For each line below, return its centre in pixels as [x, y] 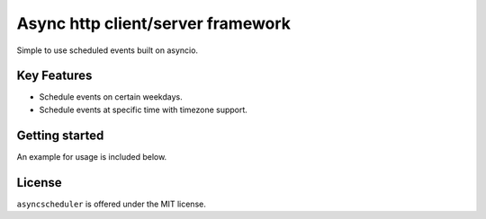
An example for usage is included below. [92, 156]
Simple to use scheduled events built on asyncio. [107, 50]
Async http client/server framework [154, 23]
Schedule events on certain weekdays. [111, 97]
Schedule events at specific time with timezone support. [143, 109]
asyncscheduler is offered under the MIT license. [111, 204]
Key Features [54, 76]
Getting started [60, 135]
